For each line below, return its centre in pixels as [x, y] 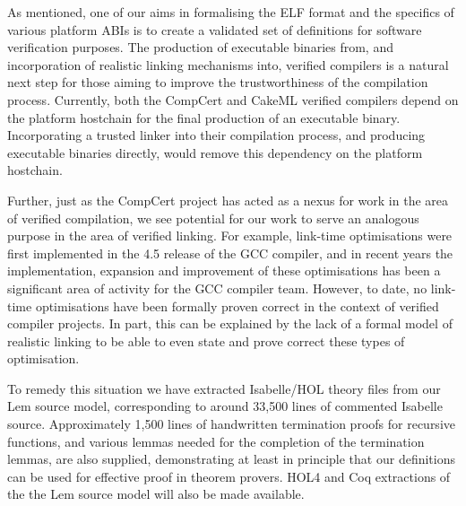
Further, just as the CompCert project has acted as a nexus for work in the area [228, 200]
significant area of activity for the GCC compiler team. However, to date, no [217, 288]
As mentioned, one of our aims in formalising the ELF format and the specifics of [231, 12]
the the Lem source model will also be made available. [156, 494]
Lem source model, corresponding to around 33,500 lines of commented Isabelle [225, 406]
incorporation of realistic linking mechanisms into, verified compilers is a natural [228, 64]
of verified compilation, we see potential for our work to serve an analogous [213, 218]
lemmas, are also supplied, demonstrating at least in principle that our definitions [231, 459]
